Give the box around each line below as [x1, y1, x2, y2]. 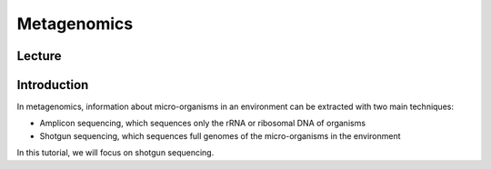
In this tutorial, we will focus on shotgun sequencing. [16, 147, 215, 158]
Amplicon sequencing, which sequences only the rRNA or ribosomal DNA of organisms [39, 118, 366, 129]
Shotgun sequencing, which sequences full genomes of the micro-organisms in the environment [39, 130, 401, 141]
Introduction [16, 77, 89, 93]
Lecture [16, 48, 63, 64]
